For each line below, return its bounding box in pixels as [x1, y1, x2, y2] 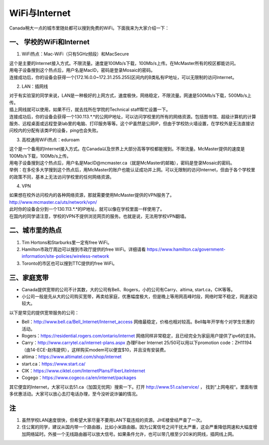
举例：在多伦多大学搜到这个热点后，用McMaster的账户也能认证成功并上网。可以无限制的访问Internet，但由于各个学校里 [9, 167, 256, 173]
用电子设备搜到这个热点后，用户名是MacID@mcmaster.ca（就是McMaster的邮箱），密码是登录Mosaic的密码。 [9, 160, 235, 166]
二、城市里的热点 [9, 226, 62, 235]
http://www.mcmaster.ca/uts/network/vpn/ [9, 199, 97, 205]
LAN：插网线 [21, 83, 48, 89]
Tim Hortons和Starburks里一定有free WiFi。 [21, 239, 112, 245]
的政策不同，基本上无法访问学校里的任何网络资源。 [9, 174, 114, 180]
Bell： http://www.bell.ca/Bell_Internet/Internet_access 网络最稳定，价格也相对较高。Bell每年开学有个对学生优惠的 [21, 319, 255, 325]
